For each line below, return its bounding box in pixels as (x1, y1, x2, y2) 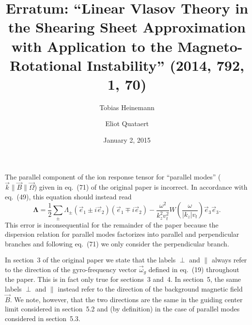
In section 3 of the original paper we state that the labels (5, 255, 176, 265)
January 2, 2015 (103, 135, 151, 145)
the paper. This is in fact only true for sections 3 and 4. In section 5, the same (5, 274, 241, 284)
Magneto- (177, 36, 243, 56)
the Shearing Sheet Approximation (8, 17, 246, 37)
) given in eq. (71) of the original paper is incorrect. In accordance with (34, 182, 248, 192)
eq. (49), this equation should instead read (5, 192, 132, 202)
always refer (211, 255, 247, 265)
